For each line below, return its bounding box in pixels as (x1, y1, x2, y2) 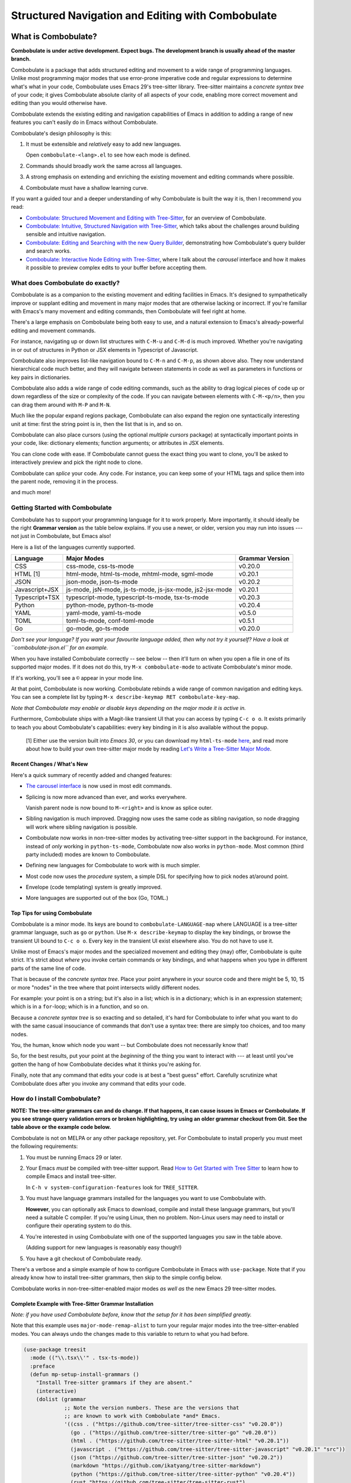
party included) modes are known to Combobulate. (25, 851, 151, 858)
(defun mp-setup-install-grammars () (30, 1371, 139, 1377)
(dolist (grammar (36, 1396, 87, 1403)
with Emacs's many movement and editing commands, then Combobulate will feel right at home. (11, 307, 247, 314)
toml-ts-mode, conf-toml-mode (66, 617, 154, 625)
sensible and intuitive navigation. (25, 231, 106, 238)
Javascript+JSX (14, 585, 59, 594)
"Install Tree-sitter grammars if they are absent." (36, 1379, 193, 1386)
